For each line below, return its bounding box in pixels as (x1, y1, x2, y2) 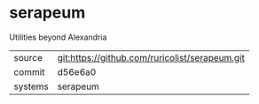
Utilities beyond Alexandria (9, 32, 107, 42)
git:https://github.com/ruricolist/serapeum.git (57, 51, 246, 63)
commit (13, 65, 45, 78)
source (13, 51, 43, 63)
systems (13, 80, 49, 93)
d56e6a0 (57, 65, 97, 78)
